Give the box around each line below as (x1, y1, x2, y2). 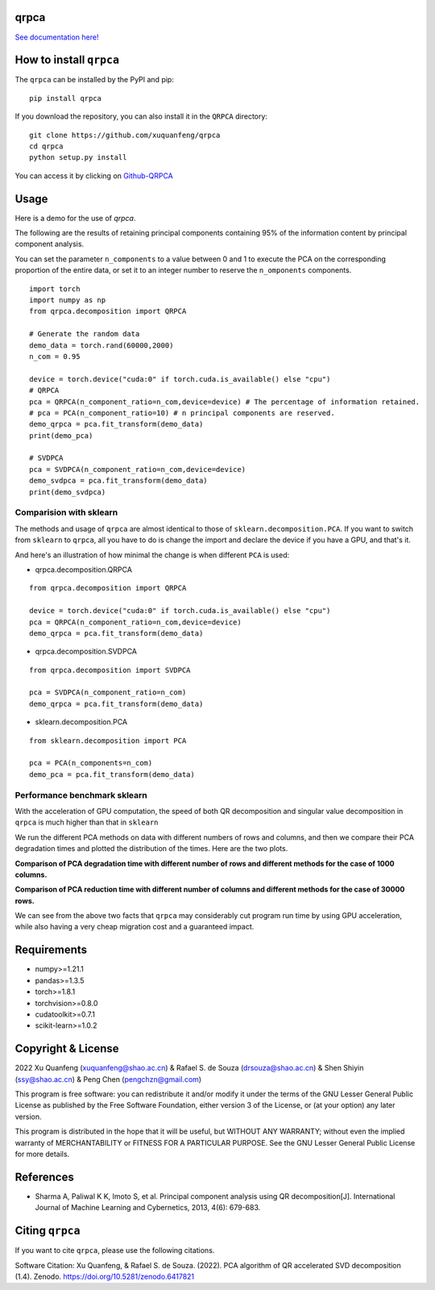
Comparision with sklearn (14, 507, 118, 518)
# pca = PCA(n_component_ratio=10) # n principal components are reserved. (29, 408, 335, 417)
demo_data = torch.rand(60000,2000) (29, 340, 174, 350)
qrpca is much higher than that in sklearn (14, 817, 159, 827)
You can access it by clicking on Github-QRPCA (14, 170, 173, 181)
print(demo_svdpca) (29, 487, 106, 496)
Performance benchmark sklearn (14, 789, 148, 800)
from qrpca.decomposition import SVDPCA (29, 666, 191, 674)
